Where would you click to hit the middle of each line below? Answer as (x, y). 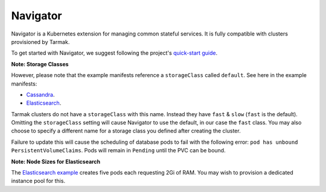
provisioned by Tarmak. (40, 42)
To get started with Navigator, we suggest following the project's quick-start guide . (114, 53)
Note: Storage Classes (40, 64)
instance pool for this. (38, 181)
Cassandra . (40, 94)
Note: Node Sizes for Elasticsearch (56, 161)
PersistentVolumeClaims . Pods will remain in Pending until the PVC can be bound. (118, 150)
